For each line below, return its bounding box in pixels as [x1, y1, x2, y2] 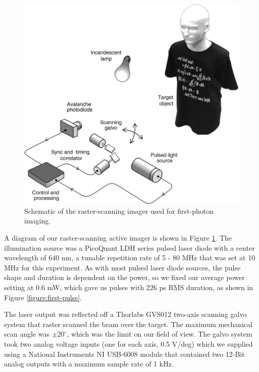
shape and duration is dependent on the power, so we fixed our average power [4, 272, 245, 283]
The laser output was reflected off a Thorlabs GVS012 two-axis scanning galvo [4, 309, 247, 319]
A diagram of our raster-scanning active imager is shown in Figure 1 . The [4, 232, 232, 243]
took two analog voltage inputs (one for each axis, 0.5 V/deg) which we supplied [4, 338, 253, 349]
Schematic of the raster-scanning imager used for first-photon [24, 205, 214, 216]
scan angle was [4, 329, 49, 339]
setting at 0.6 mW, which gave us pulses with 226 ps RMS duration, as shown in [4, 282, 253, 292]
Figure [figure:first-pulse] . [4, 292, 82, 302]
